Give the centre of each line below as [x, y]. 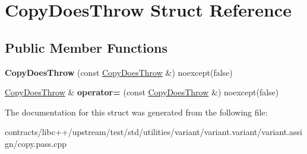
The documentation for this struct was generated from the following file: [136, 112]
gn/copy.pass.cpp [36, 143]
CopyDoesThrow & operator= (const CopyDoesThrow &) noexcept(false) [142, 92]
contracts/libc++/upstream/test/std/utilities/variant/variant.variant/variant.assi [153, 132]
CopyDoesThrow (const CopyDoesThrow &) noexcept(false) [119, 72]
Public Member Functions [86, 47]
